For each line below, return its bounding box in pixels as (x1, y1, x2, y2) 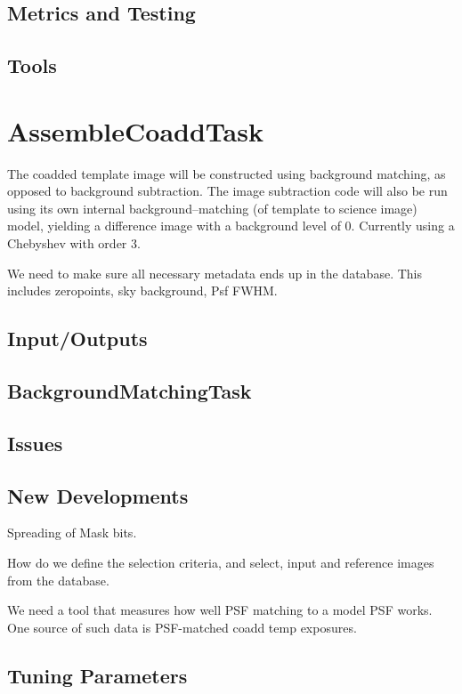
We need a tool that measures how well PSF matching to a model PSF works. (7, 601, 433, 619)
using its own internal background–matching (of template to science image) (7, 198, 417, 217)
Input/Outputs (7, 325, 148, 352)
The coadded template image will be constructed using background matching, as (7, 164, 446, 182)
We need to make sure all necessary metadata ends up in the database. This (7, 263, 422, 282)
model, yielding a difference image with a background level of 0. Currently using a (7, 216, 455, 235)
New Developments (7, 481, 189, 509)
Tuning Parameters (7, 661, 188, 689)
